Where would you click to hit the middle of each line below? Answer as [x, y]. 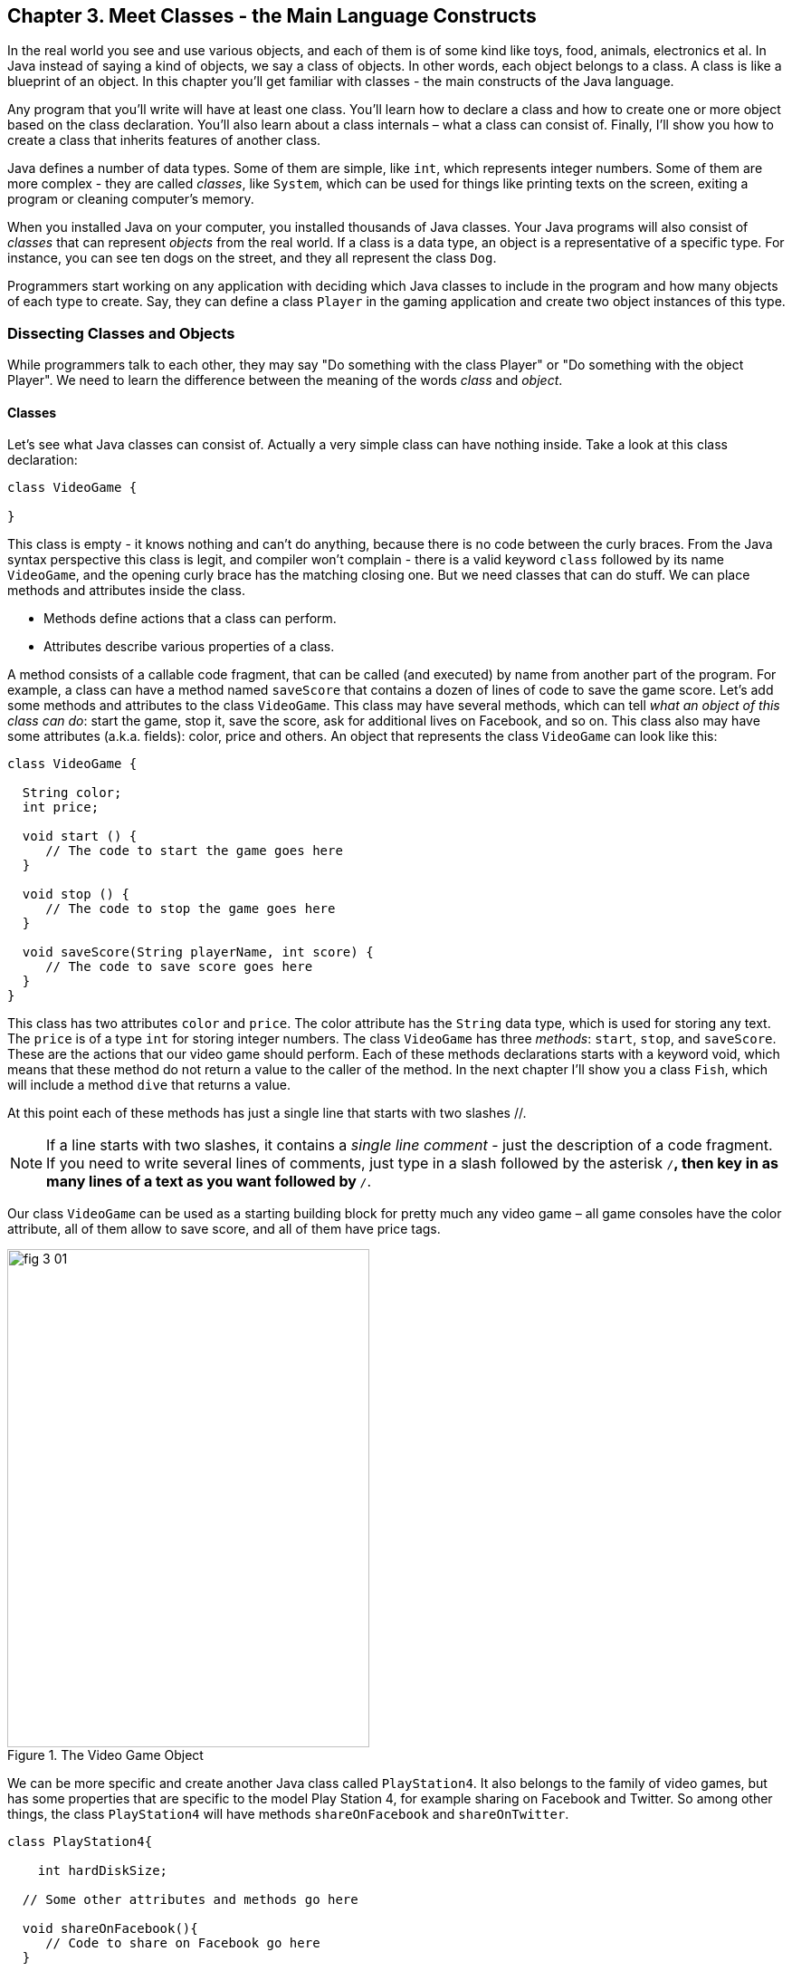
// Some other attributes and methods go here [190, 1900]
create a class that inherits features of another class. [164, 140]
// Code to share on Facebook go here [183, 1943]
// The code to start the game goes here [194, 851]
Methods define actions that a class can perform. [190, 619]
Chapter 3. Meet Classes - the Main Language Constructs [272, 16]
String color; [72, 793]
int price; [61, 808]
